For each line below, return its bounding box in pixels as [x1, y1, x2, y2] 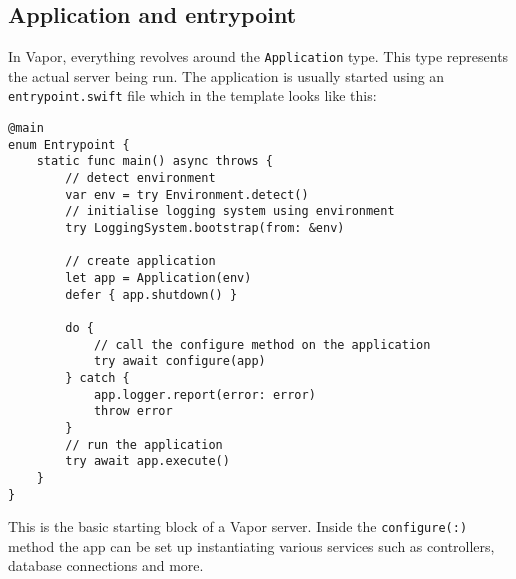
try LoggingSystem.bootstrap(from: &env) [65, 221, 345, 236]
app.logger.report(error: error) [93, 387, 316, 402]
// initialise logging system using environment [65, 204, 395, 219]
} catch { [65, 370, 130, 385]
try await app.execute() [65, 454, 230, 469]
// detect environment [65, 171, 216, 186]
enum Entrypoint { [8, 137, 130, 152]
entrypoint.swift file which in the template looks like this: [8, 85, 377, 106]
